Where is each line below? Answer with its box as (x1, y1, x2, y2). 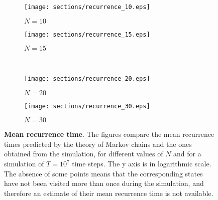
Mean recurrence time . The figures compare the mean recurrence (4, 129, 214, 139)
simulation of (4, 158, 44, 168)
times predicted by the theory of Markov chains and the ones (4, 138, 192, 149)
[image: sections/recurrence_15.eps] (24, 31, 150, 38)
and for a (173, 148, 201, 159)
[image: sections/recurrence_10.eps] (24, 4, 150, 11)
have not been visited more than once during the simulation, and (4, 178, 204, 188)
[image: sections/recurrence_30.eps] (24, 102, 150, 110)
